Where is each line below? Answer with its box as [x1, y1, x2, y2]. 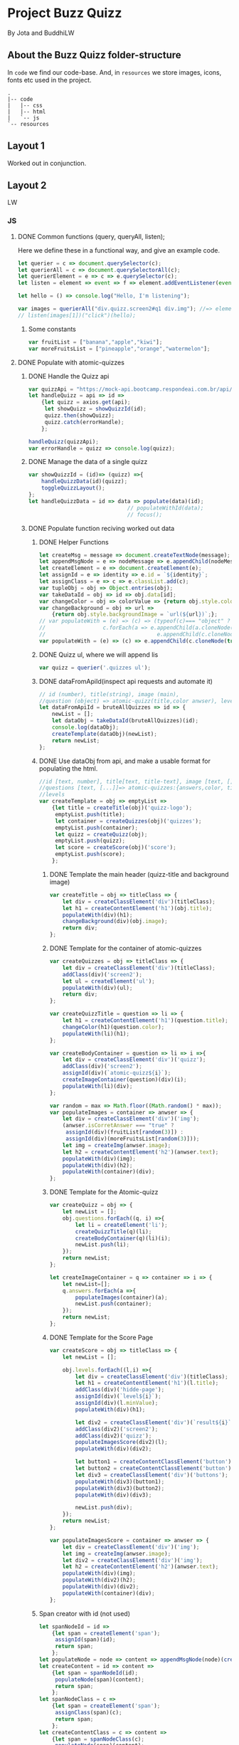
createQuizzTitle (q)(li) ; [75, 1228, 152, 1235]
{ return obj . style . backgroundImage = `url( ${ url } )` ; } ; [52, 611, 218, 618]
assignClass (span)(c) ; [55, 1709, 122, 1717]
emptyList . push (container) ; [55, 824, 139, 831]
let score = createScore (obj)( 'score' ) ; [55, 844, 176, 851]
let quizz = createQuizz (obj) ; [55, 831, 148, 838]
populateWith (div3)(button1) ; [75, 1478, 165, 1485]
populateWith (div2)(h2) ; [62, 1576, 137, 1584]
